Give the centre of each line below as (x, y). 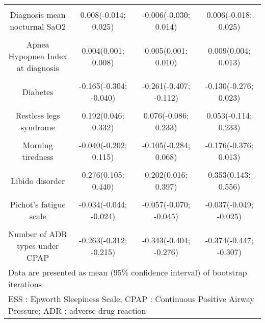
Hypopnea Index (38, 56)
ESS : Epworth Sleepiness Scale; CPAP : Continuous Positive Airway (131, 299)
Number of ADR (38, 234)
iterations (25, 284)
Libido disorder (38, 180)
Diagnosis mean (38, 15)
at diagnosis (38, 68)
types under (38, 246)
